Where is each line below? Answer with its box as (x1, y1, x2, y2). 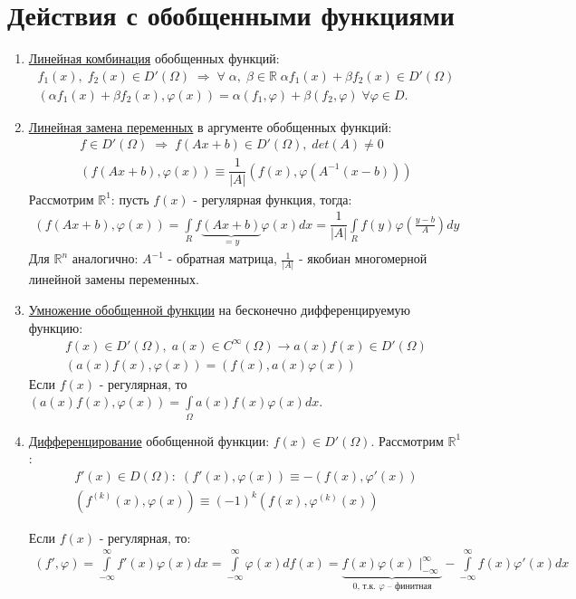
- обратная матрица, (168, 249, 277, 268)
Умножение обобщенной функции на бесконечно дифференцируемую (28, 299, 411, 319)
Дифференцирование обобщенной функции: (28, 431, 270, 450)
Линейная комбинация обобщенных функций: (28, 49, 280, 68)
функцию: (28, 318, 83, 337)
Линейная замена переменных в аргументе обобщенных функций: (28, 117, 392, 136)
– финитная (387, 581, 432, 591)
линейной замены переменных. (28, 270, 199, 289)
